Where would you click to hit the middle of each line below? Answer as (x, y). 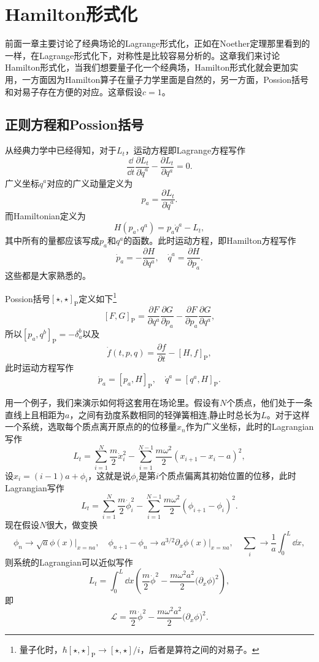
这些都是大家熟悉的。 (48, 275)
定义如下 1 (98, 297)
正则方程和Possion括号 (75, 124)
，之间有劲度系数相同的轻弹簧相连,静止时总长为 (165, 414)
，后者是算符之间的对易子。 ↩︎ (200, 649)
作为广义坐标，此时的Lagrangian (250, 426)
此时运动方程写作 (39, 367)
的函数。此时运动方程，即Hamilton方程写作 (210, 240)
